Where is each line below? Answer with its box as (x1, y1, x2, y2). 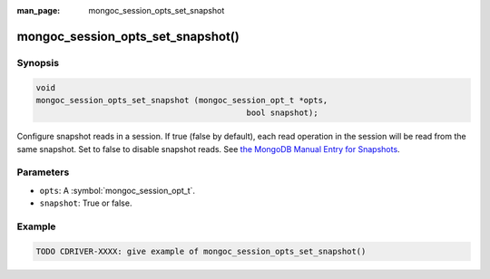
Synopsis (16, 56, 59, 69)
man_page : (16, 5, 61, 15)
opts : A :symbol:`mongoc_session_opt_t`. (39, 185, 195, 196)
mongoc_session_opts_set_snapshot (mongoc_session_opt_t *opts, (35, 95, 328, 105)
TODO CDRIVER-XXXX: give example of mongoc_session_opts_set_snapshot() (35, 245, 367, 256)
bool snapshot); (246, 108, 318, 118)
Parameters (16, 166, 70, 178)
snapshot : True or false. (39, 197, 132, 208)
